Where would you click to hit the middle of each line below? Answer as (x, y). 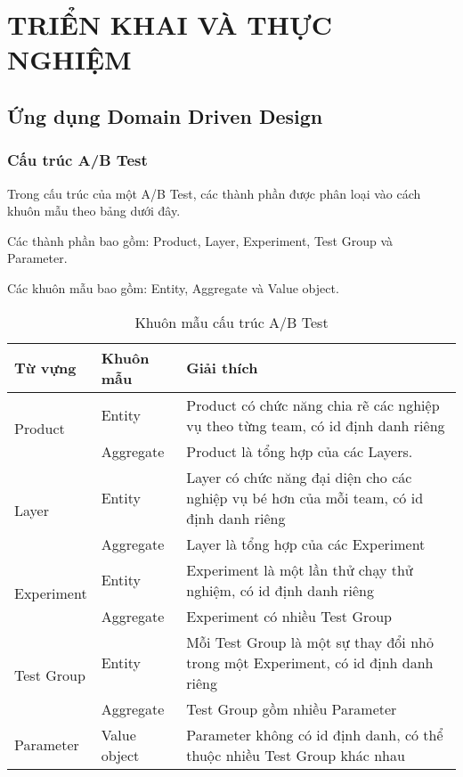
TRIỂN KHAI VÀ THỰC (170, 25)
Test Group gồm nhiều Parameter (292, 708)
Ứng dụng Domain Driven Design (165, 115)
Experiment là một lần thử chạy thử (300, 569)
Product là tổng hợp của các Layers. (300, 451)
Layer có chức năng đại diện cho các (299, 477)
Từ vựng (45, 368)
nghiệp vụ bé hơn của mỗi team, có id (305, 497)
